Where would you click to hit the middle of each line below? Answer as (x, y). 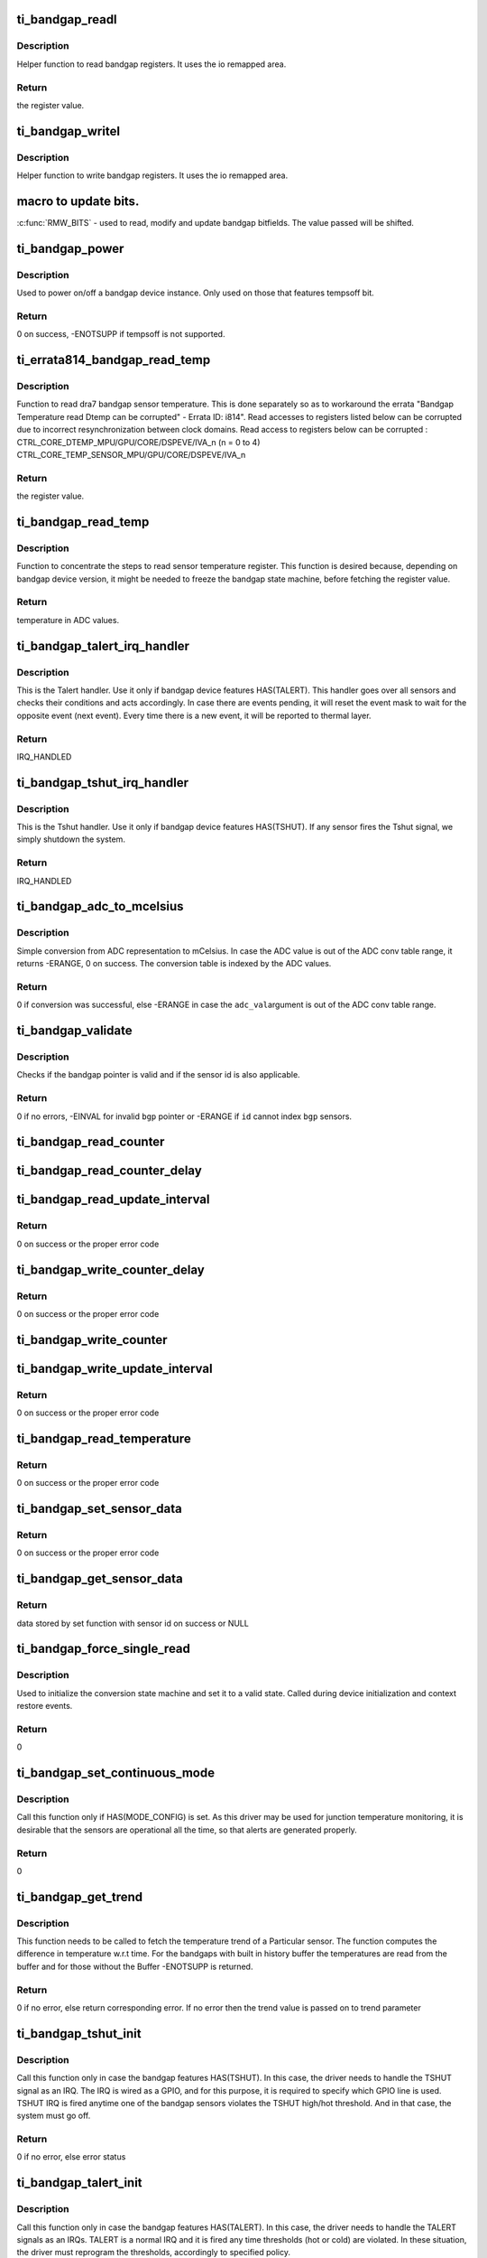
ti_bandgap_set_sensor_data (99, 1509)
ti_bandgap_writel (69, 131)
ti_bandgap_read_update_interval (113, 1200)
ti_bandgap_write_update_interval (115, 1368)
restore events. (45, 1706)
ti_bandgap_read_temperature (104, 1438)
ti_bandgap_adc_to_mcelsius (100, 906)
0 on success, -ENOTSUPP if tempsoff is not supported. (121, 334)
